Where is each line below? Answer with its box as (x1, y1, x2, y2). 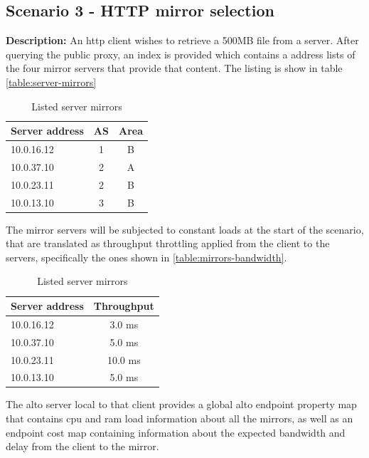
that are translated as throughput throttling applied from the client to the (6, 236, 330, 251)
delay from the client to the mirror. (6, 439, 159, 454)
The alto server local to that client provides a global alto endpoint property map (6, 397, 357, 412)
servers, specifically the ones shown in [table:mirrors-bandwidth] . (6, 249, 287, 264)
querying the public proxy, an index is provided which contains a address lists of (6, 46, 355, 61)
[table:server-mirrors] (6, 74, 97, 89)
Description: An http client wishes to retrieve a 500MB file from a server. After (6, 33, 359, 48)
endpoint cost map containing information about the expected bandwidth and (6, 425, 346, 439)
